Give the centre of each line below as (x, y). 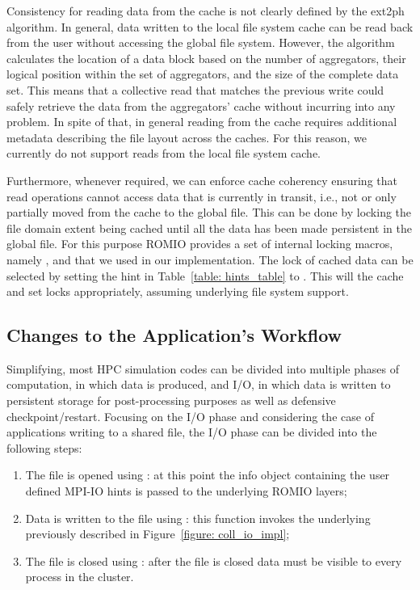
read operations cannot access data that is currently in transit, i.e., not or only (202, 196)
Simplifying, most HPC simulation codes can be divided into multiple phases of (203, 368)
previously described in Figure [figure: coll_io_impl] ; (157, 534)
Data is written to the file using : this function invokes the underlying (198, 518)
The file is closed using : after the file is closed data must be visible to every (214, 560)
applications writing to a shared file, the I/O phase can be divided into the (192, 432)
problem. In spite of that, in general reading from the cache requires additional (202, 122)
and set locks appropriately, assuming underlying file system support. (178, 291)
